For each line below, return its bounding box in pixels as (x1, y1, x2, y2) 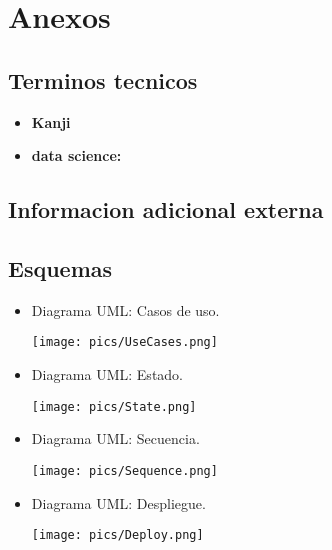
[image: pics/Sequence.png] (31, 463, 218, 478)
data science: (31, 145, 122, 166)
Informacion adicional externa (8, 194, 324, 225)
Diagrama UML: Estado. (31, 364, 184, 384)
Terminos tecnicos (8, 64, 198, 95)
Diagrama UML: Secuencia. (31, 428, 200, 449)
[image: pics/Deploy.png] (31, 528, 204, 543)
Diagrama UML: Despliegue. (31, 492, 206, 513)
